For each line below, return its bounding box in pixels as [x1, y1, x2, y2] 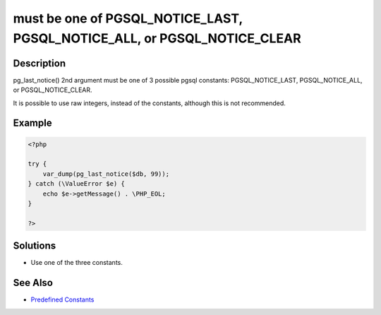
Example [13, 117, 52, 129]
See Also [13, 277, 53, 289]
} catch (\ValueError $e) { [28, 180, 125, 188]
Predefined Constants [30, 295, 95, 304]
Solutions [13, 240, 56, 252]
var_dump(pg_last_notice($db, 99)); [42, 170, 169, 178]
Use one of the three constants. [30, 258, 123, 267]
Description [13, 57, 66, 69]
